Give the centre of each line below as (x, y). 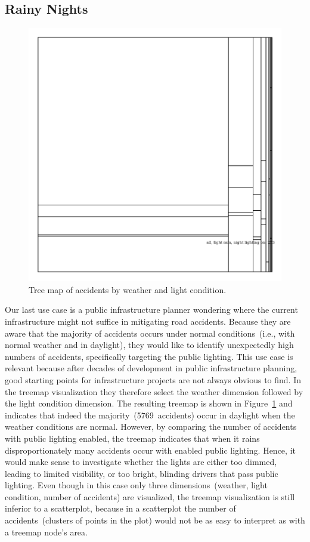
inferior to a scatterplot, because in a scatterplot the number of (120, 508)
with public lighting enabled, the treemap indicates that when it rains (132, 438)
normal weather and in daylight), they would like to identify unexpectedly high (149, 345)
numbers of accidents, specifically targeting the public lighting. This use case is (149, 356)
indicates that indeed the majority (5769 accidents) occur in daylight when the (150, 415)
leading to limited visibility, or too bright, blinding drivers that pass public (142, 473)
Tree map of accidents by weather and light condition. (128, 289)
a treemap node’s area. (46, 532)
